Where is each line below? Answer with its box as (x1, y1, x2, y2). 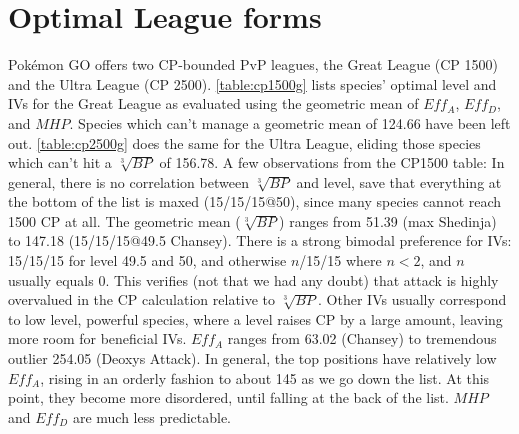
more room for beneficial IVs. (8, 328, 187, 349)
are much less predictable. (72, 406, 231, 427)
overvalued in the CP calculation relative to (8, 289, 276, 310)
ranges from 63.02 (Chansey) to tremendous (227, 328, 497, 349)
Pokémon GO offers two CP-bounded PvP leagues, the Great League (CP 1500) (8, 54, 499, 75)
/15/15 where (299, 250, 382, 271)
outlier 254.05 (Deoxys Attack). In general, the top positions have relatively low (8, 348, 497, 369)
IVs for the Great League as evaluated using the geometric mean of (8, 93, 419, 114)
